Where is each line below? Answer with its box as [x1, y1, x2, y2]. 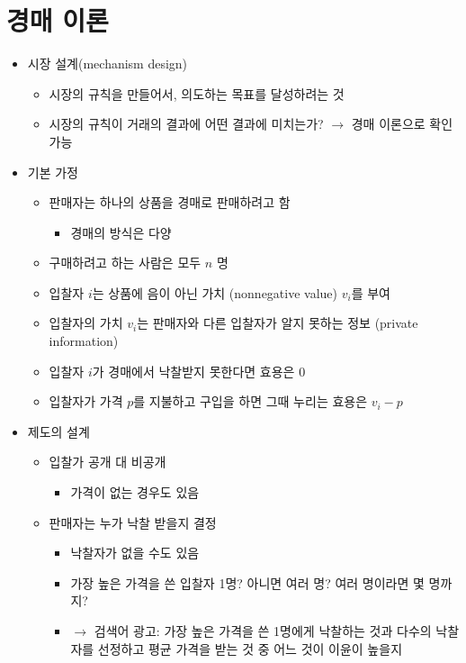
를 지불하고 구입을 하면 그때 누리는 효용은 [133, 392, 368, 411]
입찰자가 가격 [49, 392, 123, 411]
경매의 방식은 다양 [70, 223, 172, 241]
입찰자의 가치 [49, 313, 123, 332]
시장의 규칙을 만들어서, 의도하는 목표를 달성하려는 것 [49, 84, 345, 103]
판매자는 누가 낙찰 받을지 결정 [49, 513, 217, 531]
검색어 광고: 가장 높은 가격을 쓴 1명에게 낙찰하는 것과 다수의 [94, 622, 432, 640]
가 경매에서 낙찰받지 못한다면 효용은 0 [92, 361, 306, 380]
